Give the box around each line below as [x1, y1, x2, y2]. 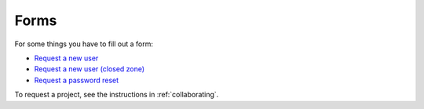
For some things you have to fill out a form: [14, 39, 153, 49]
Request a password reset [34, 75, 119, 85]
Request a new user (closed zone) [34, 64, 145, 74]
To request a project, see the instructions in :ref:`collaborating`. [14, 90, 219, 100]
